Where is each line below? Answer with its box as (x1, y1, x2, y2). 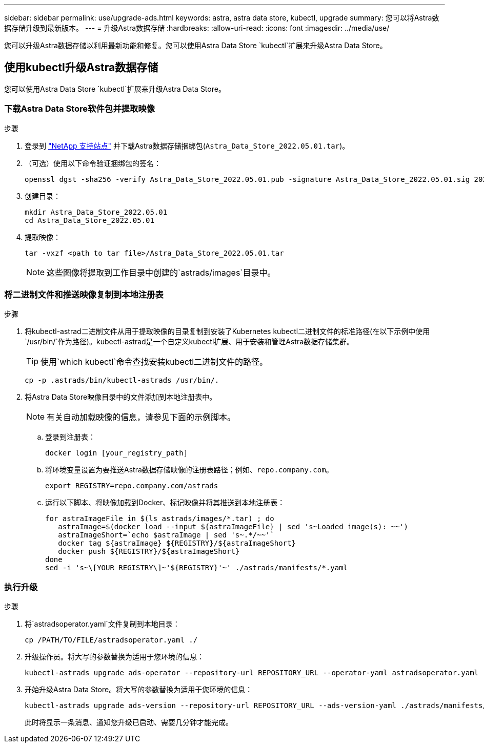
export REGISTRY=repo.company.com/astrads (45, 482, 218, 490)
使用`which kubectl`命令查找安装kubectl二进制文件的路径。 (41, 357, 268, 367)
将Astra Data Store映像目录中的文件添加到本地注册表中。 (25, 392, 217, 402)
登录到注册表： (45, 432, 95, 442)
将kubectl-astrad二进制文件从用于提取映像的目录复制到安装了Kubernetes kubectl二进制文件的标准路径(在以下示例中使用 (25, 327, 430, 336)
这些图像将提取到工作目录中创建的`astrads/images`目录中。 (47, 267, 276, 278)
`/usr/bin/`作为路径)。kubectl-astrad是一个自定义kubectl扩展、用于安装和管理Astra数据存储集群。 (25, 337, 354, 346)
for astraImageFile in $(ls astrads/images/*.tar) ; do (45, 514, 274, 523)
